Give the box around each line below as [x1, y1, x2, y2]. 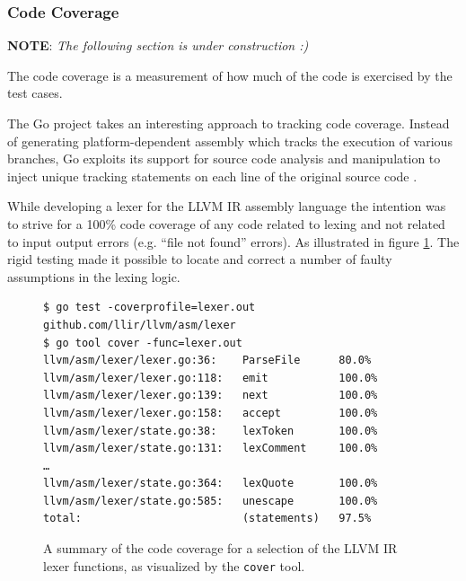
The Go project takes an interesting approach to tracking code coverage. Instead [7, 114, 450, 132]
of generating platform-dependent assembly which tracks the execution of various [7, 131, 453, 150]
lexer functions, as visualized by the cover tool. [43, 556, 305, 575]
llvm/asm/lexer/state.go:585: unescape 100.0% [43, 494, 378, 507]
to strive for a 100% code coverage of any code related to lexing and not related [7, 214, 445, 233]
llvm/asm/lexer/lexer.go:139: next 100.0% [43, 389, 378, 402]
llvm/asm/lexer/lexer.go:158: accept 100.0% [43, 406, 378, 419]
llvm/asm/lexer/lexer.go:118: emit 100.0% [43, 371, 378, 384]
